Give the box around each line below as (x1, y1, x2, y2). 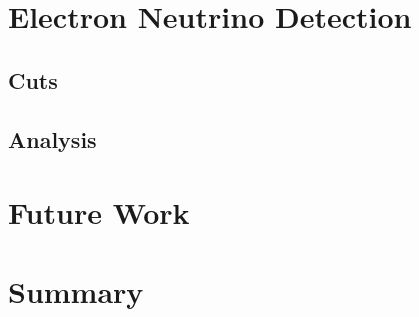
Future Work (8, 192, 190, 233)
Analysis (8, 123, 97, 154)
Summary (8, 270, 144, 311)
